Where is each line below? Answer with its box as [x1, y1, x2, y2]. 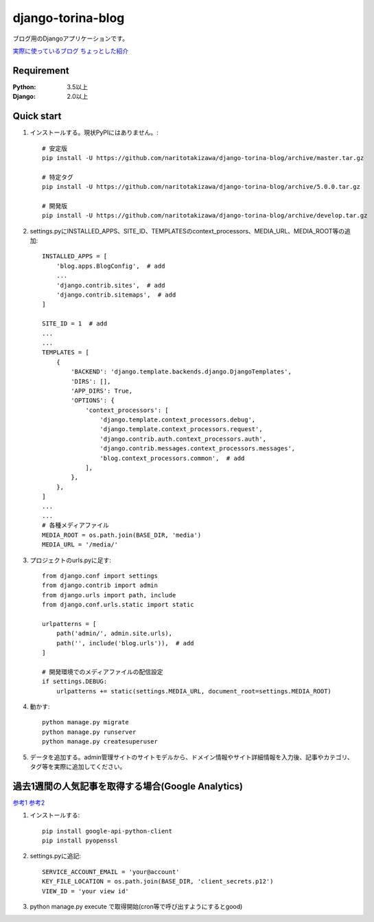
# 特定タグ [42, 173, 73, 181]
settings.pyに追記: [30, 852, 82, 860]
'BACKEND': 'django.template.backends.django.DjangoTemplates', [71, 368, 292, 376]
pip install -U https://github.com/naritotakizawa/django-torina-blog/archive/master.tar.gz [42, 154, 364, 161]
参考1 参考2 [12, 798, 45, 807]
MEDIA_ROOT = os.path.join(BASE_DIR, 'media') [42, 531, 202, 539]
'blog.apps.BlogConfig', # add [56, 262, 165, 270]
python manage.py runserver [42, 728, 137, 736]
